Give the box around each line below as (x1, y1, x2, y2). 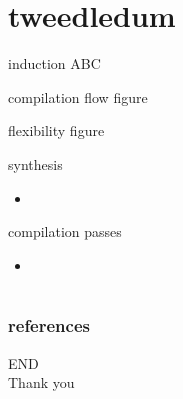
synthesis (8, 153, 63, 174)
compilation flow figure (8, 86, 148, 107)
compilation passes (8, 221, 122, 242)
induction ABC (8, 53, 101, 74)
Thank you (8, 372, 75, 393)
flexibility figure (8, 120, 105, 141)
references (8, 313, 90, 338)
